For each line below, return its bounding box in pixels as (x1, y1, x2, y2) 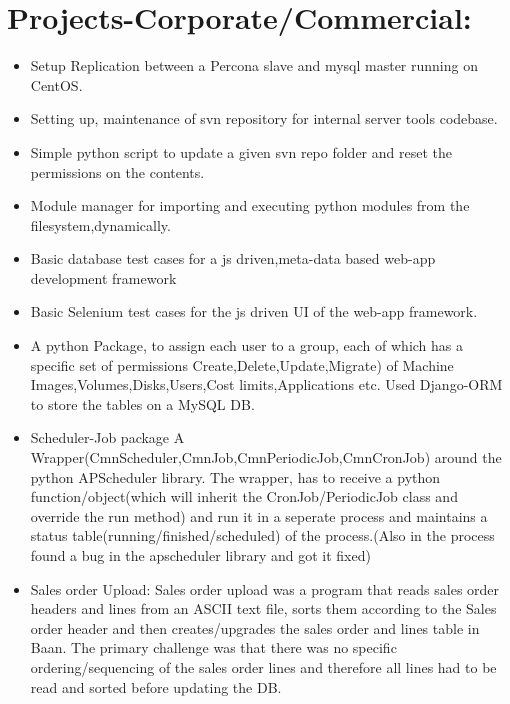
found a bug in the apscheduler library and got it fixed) (30, 545, 371, 565)
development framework (30, 267, 177, 288)
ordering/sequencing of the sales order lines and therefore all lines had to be (30, 656, 497, 677)
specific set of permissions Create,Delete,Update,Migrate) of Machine (30, 354, 454, 375)
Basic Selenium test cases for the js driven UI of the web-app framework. (30, 301, 478, 322)
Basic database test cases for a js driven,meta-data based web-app (30, 248, 436, 269)
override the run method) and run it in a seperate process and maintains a (30, 505, 488, 526)
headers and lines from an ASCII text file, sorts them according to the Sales (30, 598, 497, 619)
